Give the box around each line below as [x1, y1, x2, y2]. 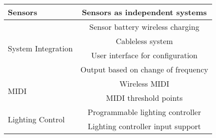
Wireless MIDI [119, 78, 170, 89]
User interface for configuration [91, 49, 198, 61]
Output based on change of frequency [80, 64, 208, 75]
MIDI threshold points [106, 92, 183, 103]
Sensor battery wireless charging [89, 21, 199, 32]
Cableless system [116, 35, 173, 46]
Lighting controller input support [87, 120, 201, 132]
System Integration [8, 42, 73, 54]
